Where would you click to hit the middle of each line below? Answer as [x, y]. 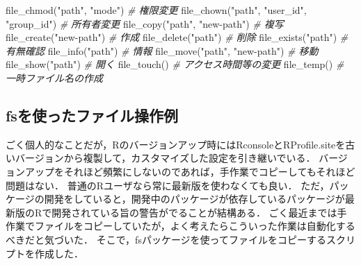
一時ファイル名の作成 [54, 77]
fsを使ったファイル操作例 [92, 115]
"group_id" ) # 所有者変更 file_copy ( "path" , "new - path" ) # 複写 [145, 23]
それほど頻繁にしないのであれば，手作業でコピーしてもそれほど [209, 171]
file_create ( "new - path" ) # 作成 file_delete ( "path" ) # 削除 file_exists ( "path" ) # [177, 37]
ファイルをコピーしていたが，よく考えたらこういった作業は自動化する [195, 226]
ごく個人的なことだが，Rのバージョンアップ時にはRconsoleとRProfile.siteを [176, 144]
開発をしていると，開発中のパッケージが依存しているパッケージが [194, 199]
